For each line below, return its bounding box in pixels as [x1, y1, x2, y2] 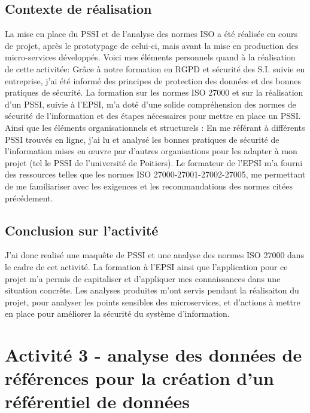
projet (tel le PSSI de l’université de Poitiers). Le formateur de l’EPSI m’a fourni [5, 156, 303, 169]
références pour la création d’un [5, 366, 274, 390]
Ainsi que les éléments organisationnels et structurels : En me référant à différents [5, 121, 305, 133]
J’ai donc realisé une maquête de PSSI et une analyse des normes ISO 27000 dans [5, 249, 305, 261]
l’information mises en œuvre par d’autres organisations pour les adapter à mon [5, 145, 297, 157]
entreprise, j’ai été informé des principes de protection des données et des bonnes [5, 74, 301, 87]
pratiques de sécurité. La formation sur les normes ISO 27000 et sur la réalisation [5, 86, 303, 99]
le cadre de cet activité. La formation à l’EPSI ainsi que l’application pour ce [5, 260, 288, 273]
